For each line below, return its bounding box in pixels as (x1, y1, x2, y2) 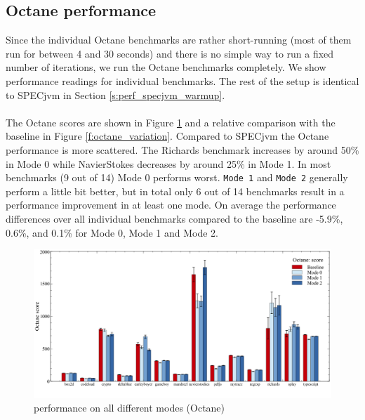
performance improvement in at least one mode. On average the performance (6, 197, 336, 212)
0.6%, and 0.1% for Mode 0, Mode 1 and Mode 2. (6, 225, 219, 239)
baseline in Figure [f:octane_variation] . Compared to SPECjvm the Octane (6, 129, 329, 143)
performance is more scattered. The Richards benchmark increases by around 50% (6, 142, 359, 157)
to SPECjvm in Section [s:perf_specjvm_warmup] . (6, 87, 225, 102)
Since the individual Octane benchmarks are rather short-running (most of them (6, 32, 352, 47)
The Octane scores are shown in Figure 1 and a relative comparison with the (6, 114, 336, 129)
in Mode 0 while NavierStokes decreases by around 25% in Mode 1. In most (6, 156, 331, 171)
